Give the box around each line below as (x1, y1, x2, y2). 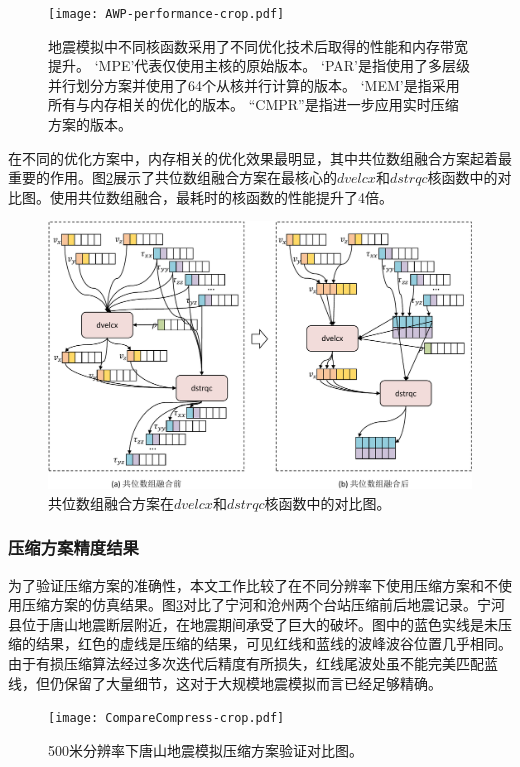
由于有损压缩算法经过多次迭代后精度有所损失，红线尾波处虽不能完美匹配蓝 (8, 653, 498, 674)
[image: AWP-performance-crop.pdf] (48, 7, 285, 21)
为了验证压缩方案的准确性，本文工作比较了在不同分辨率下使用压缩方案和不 (8, 574, 498, 595)
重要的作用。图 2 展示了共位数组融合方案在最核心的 (8, 167, 337, 188)
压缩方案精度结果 (8, 535, 139, 560)
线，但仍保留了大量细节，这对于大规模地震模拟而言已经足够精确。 (8, 672, 442, 693)
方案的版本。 (48, 114, 132, 135)
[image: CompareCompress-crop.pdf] (48, 711, 285, 726)
